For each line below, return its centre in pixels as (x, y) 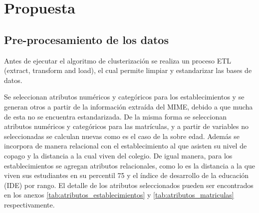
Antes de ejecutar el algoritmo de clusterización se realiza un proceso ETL (118, 60)
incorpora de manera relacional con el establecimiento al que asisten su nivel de (126, 146)
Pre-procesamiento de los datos (86, 39)
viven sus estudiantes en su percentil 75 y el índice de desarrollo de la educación (127, 175)
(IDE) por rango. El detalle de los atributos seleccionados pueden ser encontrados (129, 185)
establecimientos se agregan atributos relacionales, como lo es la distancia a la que (130, 165)
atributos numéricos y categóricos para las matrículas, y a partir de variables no (126, 126)
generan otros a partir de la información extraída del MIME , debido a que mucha (129, 106)
